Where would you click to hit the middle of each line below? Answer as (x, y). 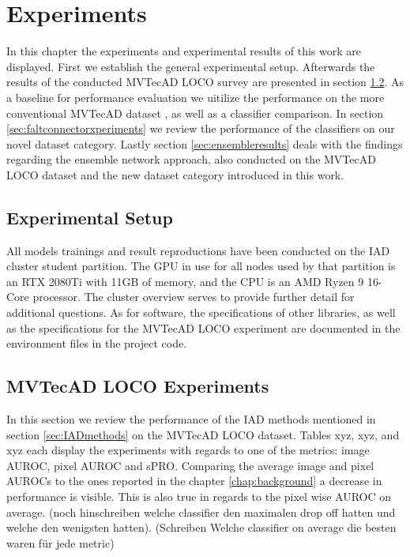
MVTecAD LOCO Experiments (138, 386)
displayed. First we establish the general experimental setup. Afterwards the (191, 66)
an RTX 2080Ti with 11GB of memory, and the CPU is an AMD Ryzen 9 (185, 281)
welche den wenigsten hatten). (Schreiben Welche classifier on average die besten (201, 527)
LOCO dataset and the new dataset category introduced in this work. (175, 174)
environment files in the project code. (97, 343)
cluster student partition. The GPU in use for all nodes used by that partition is (201, 266)
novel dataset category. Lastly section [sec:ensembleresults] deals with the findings (205, 143)
